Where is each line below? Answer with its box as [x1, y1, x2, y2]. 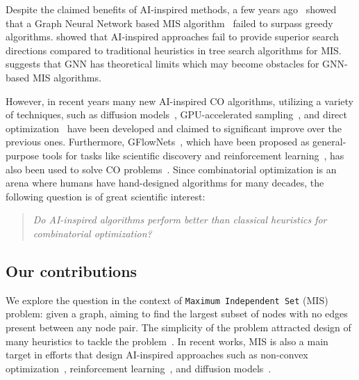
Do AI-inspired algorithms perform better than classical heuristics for [33, 212, 327, 227]
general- [312, 134, 347, 149]
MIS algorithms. [32, 70, 101, 84]
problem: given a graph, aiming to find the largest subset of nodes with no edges [6, 306, 348, 321]
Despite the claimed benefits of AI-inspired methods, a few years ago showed [6, 2, 337, 16]
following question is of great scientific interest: [6, 189, 206, 203]
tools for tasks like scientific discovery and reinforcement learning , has [42, 148, 344, 162]
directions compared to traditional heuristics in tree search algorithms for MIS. [6, 42, 342, 57]
